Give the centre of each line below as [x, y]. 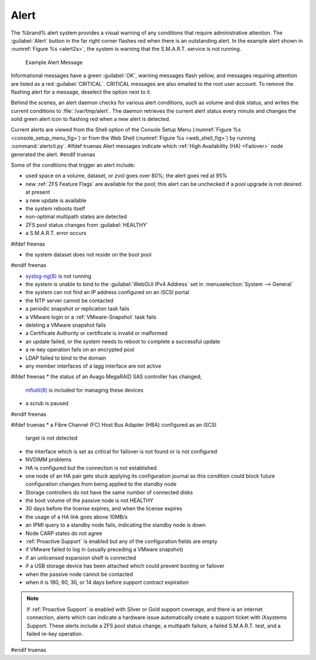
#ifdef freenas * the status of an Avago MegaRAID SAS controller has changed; [106, 376]
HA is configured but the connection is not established [91, 468]
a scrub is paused [47, 403]
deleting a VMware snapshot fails [66, 325]
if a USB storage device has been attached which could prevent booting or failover [125, 566]
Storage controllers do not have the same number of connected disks [109, 492]
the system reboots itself [55, 208]
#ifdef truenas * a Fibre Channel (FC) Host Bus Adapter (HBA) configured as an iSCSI [114, 424]
